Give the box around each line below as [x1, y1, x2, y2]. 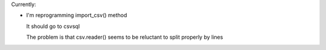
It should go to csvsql [26, 23, 80, 30]
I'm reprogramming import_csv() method [26, 12, 127, 19]
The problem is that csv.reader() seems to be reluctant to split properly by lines [26, 33, 223, 41]
